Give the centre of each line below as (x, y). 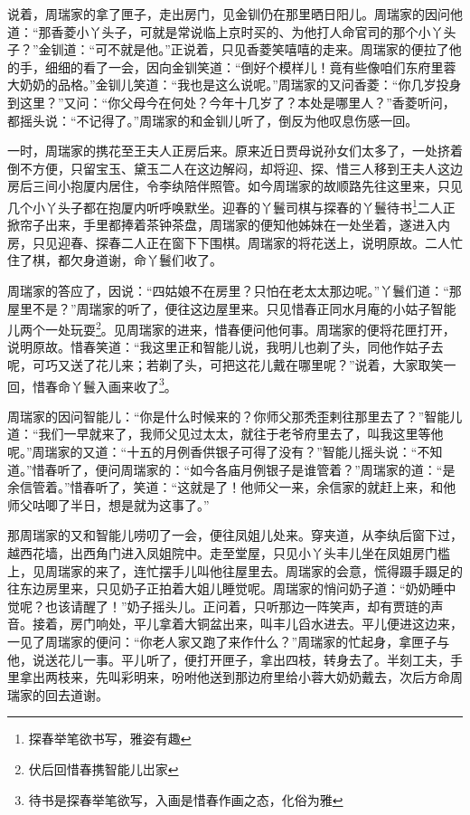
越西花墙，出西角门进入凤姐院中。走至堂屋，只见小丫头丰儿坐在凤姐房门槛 (229, 553)
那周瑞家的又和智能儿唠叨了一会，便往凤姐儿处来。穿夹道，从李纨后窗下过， (235, 535)
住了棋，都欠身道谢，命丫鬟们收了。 (115, 260)
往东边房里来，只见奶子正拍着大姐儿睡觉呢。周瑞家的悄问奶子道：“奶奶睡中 (232, 588)
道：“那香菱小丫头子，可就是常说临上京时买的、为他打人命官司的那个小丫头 (232, 31)
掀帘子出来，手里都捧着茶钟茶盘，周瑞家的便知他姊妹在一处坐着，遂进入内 (229, 225)
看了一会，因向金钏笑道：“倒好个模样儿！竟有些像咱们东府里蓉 (269, 66)
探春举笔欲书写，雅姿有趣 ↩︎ (110, 739)
